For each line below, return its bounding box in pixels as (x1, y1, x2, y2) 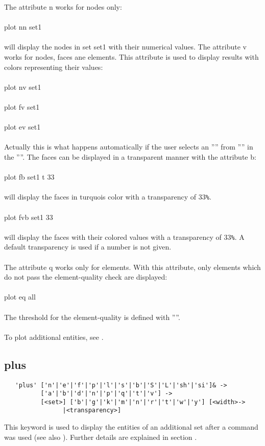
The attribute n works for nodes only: (4, 2, 122, 12)
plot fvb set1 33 (4, 211, 53, 222)
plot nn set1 (4, 21, 42, 32)
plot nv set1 (4, 81, 41, 92)
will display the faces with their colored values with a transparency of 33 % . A (4, 231, 245, 242)
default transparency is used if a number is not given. (4, 241, 172, 252)
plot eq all (4, 291, 36, 302)
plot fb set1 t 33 (4, 171, 55, 182)
